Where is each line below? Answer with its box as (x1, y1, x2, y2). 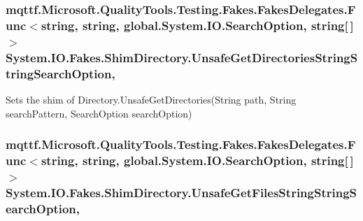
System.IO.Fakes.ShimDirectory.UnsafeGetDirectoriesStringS (6, 48, 358, 66)
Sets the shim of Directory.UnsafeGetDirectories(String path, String (6, 92, 297, 106)
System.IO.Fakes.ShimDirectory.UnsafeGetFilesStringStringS (6, 183, 357, 201)
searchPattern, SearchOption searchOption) (6, 106, 192, 120)
